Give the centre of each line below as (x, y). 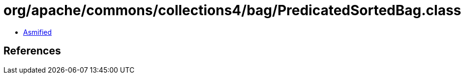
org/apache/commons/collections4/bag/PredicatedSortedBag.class (232, 10)
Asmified (38, 32)
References (32, 51)
